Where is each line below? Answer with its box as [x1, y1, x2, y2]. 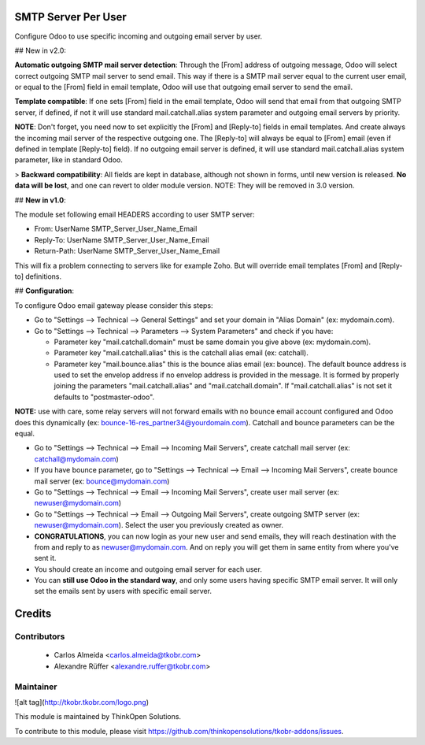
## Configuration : [14, 286, 75, 295]
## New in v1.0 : [14, 195, 66, 205]
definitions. [24, 272, 62, 281]
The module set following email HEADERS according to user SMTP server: [14, 209, 255, 219]
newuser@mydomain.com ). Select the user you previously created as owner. [34, 521, 283, 530]
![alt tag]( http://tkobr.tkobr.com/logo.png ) [14, 697, 150, 706]
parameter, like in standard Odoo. [14, 155, 124, 165]
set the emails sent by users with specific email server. [34, 587, 213, 596]
